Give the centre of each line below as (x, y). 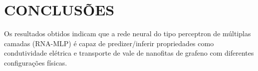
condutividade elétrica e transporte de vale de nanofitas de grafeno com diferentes (129, 53)
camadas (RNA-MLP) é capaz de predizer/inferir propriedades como (109, 43)
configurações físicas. (36, 62)
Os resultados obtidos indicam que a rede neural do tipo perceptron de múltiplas (128, 34)
